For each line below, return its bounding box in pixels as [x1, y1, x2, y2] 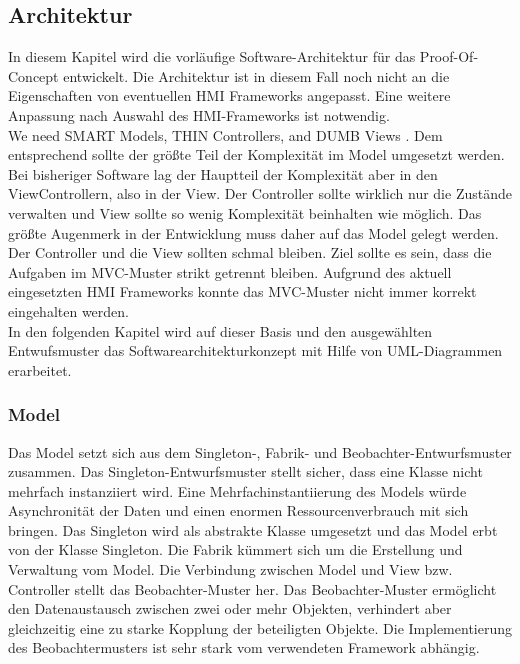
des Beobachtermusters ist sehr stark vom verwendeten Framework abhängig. [8, 637, 480, 658]
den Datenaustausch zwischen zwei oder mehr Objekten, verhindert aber [8, 598, 452, 619]
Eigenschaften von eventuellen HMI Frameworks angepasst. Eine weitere [8, 85, 451, 106]
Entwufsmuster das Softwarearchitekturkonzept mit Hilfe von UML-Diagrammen [8, 340, 503, 361]
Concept [8, 65, 59, 86]
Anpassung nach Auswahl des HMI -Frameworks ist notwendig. [8, 104, 390, 125]
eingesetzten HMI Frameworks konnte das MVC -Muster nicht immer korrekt [8, 281, 477, 302]
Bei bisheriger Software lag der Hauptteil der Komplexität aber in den [8, 163, 438, 184]
